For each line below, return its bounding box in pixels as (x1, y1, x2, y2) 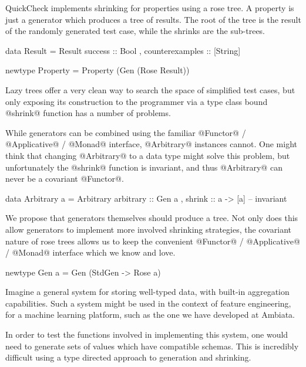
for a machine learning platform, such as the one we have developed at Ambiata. (5, 308, 295, 321)
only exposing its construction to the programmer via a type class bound (5, 95, 268, 107)
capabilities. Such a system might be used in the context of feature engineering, (5, 297, 291, 309)
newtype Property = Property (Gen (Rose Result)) (5, 64, 190, 76)
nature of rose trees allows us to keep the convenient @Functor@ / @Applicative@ (5, 235, 300, 247)
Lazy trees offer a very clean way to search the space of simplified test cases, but (5, 83, 295, 96)
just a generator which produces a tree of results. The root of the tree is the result (5, 13, 301, 25)
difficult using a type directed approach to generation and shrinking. (5, 351, 251, 363)
